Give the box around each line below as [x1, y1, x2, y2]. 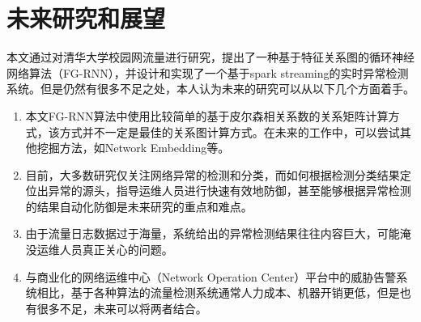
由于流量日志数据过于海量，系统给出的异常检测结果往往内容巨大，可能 [25, 225, 400, 242]
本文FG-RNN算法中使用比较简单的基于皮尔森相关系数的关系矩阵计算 [25, 107, 389, 124]
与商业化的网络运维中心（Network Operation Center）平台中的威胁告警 [25, 268, 397, 285]
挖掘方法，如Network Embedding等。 [36, 139, 230, 156]
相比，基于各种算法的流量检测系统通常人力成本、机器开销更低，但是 [36, 284, 400, 301]
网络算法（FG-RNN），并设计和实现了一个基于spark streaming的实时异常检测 [6, 64, 409, 81]
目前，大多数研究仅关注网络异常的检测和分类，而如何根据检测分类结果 [25, 166, 400, 183]
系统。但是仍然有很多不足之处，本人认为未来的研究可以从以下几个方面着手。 [6, 80, 415, 97]
